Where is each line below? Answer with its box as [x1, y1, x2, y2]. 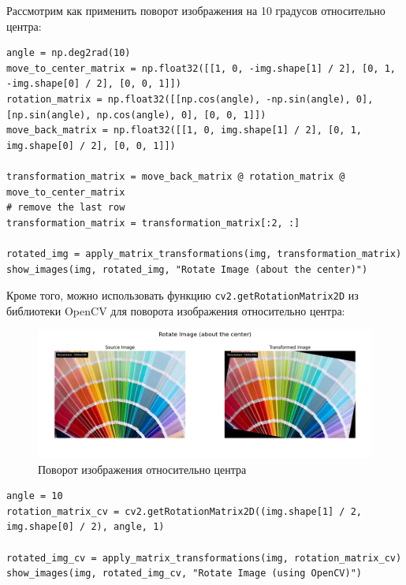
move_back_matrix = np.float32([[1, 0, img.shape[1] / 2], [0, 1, [6, 125, 363, 136]
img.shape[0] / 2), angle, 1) [6, 521, 165, 533]
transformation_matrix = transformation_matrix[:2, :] [6, 217, 300, 229]
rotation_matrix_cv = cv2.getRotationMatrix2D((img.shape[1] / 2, [6, 505, 363, 517]
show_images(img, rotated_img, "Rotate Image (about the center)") [6, 263, 368, 275]
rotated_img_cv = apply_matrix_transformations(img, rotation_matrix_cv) [6, 552, 402, 564]
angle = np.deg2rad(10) [6, 47, 131, 59]
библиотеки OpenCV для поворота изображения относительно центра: [6, 302, 345, 319]
